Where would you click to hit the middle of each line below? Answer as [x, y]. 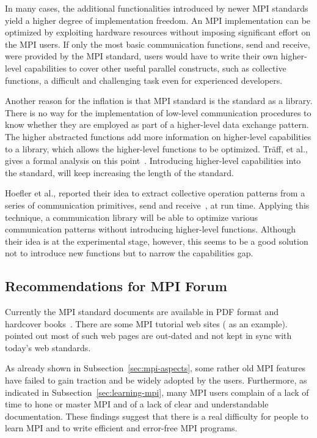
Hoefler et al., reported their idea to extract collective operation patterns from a [155, 193]
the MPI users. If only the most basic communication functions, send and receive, [158, 44]
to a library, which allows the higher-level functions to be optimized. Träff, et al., [156, 148]
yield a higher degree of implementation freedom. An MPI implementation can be [158, 20]
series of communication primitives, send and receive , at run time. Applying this [157, 205]
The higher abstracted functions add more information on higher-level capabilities [158, 136]
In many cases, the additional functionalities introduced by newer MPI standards [157, 8]
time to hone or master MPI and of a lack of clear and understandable [137, 404]
